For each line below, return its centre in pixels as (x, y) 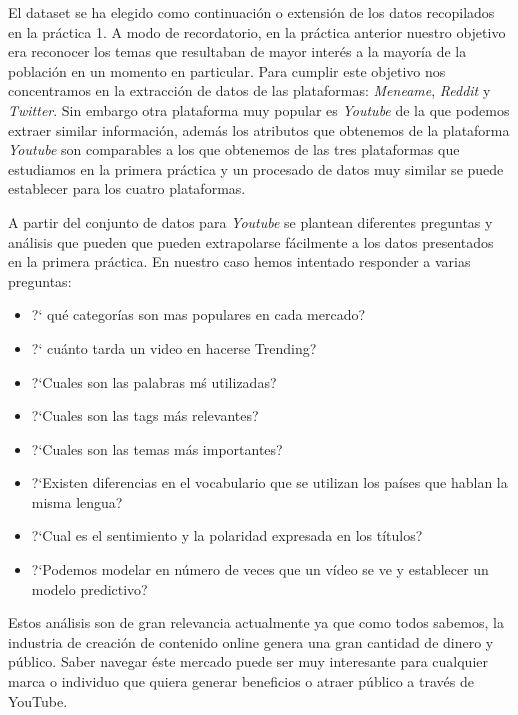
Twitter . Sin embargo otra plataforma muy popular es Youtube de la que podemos (259, 109)
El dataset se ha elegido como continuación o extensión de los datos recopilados (251, 12)
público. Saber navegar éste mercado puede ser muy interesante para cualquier (248, 661)
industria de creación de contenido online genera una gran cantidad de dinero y (251, 641)
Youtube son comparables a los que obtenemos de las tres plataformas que (234, 149)
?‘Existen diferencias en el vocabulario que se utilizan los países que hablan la (269, 482)
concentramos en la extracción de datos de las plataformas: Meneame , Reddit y (249, 90)
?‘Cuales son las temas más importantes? (157, 448)
